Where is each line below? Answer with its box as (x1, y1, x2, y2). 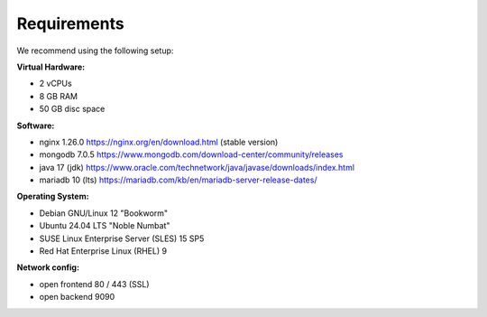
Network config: (16, 262, 80, 273)
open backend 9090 (39, 292, 115, 303)
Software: (16, 120, 55, 131)
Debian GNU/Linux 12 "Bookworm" (39, 208, 169, 219)
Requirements (16, 14, 125, 33)
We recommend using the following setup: (16, 45, 174, 56)
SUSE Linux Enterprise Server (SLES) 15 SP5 (39, 233, 205, 244)
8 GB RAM (39, 90, 78, 101)
